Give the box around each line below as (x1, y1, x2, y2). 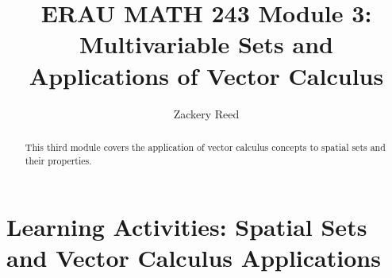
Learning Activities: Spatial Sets (6, 210, 367, 243)
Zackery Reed (173, 105, 240, 122)
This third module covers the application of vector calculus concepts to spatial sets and (25, 140, 386, 153)
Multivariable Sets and (79, 28, 333, 60)
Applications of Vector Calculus (29, 59, 384, 91)
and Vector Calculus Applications (6, 241, 381, 274)
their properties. (25, 153, 92, 167)
